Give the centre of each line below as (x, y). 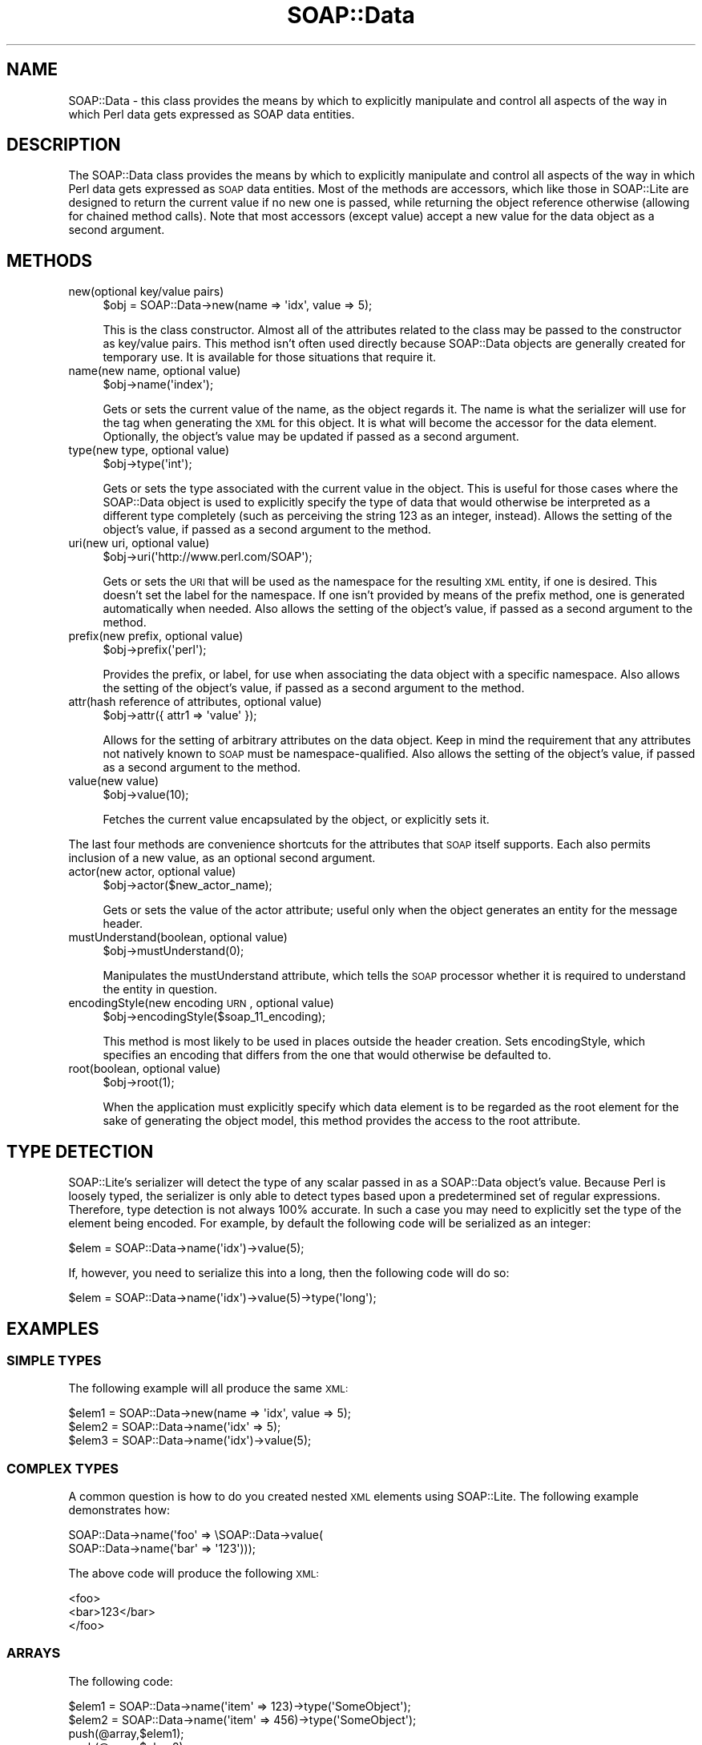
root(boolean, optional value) (145, 1069)
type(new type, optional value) (149, 450)
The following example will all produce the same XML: (208, 1388)
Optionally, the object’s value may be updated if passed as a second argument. (311, 437)
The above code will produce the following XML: (194, 1574)
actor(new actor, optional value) (152, 872)
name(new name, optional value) (155, 371)
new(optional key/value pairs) (146, 292)
